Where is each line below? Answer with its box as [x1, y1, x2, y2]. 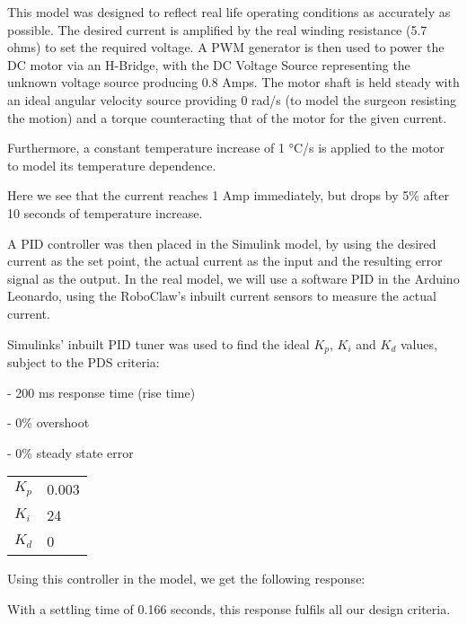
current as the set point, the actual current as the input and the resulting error [7, 251, 443, 270]
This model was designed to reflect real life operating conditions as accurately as [7, 3, 451, 21]
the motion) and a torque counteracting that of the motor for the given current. [7, 108, 447, 127]
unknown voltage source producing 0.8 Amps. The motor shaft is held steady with [7, 73, 460, 92]
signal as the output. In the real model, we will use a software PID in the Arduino [7, 268, 460, 287]
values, [400, 334, 437, 353]
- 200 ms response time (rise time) [7, 382, 196, 401]
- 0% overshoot [7, 413, 90, 432]
